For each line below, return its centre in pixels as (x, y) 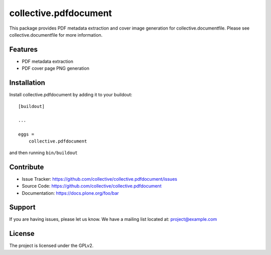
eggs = (26, 135)
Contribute (27, 167)
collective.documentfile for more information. (56, 35)
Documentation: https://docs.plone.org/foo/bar (70, 193)
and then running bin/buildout (43, 153)
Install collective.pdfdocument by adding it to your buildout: (71, 95)
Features (23, 49)
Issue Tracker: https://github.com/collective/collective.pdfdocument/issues (100, 179)
